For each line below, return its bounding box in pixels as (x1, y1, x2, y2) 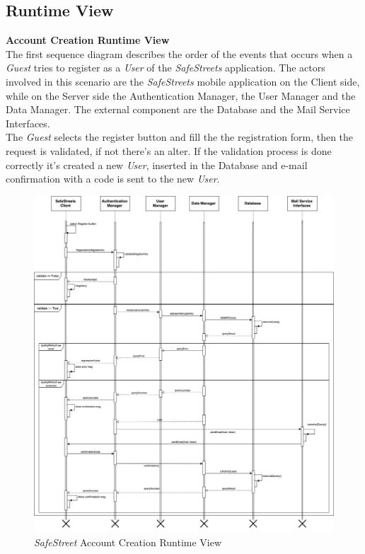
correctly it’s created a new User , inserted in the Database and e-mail (6, 157, 308, 172)
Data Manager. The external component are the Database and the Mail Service (6, 102, 350, 117)
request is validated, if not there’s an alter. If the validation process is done (6, 143, 332, 158)
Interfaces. (6, 115, 50, 130)
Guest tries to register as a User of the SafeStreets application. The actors (6, 60, 325, 75)
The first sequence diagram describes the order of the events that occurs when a (6, 46, 353, 61)
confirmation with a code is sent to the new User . (6, 171, 220, 186)
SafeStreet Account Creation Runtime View (34, 534, 222, 549)
